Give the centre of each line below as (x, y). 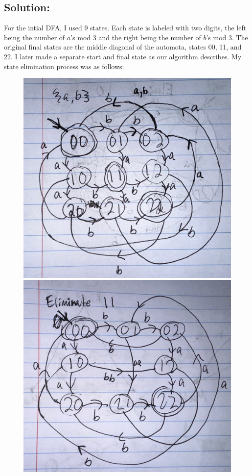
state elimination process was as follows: (64, 66)
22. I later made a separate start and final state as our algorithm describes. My (123, 56)
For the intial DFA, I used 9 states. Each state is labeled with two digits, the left (125, 28)
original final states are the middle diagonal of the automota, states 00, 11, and (123, 47)
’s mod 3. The (227, 37)
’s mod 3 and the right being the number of (136, 37)
